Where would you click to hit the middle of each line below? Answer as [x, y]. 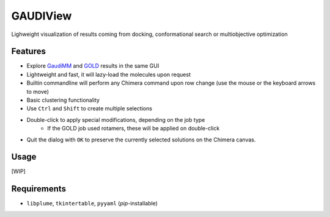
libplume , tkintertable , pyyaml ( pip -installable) [92, 204]
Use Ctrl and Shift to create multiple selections [90, 108]
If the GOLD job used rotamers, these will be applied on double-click [134, 129]
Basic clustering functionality [63, 100]
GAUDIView [42, 16]
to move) [38, 91]
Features [28, 52]
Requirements [39, 189]
